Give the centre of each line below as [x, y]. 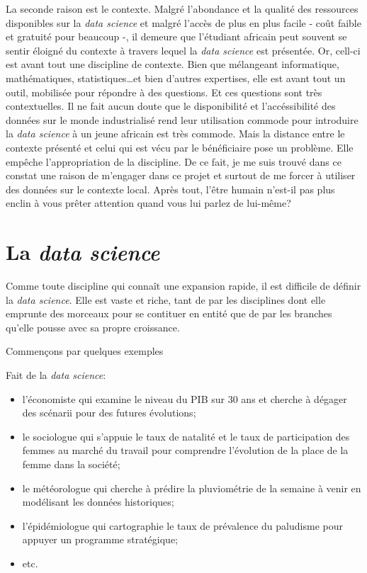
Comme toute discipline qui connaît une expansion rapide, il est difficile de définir [183, 286]
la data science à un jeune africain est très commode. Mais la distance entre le [175, 134]
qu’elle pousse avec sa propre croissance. [93, 327]
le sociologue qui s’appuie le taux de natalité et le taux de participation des [186, 436]
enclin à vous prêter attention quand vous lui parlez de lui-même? [148, 203]
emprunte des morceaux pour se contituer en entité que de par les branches [169, 313]
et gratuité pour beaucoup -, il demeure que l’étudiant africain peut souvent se [176, 36]
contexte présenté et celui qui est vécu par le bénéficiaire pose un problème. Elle [180, 147]
